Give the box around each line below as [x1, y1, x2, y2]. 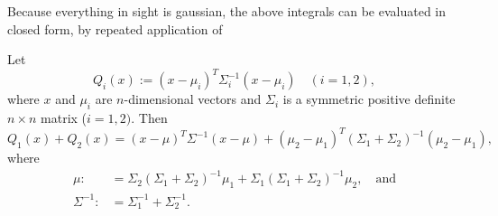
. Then [131, 108, 168, 127]
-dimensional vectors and [124, 89, 262, 108]
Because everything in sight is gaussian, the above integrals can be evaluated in [7, 2, 447, 20]
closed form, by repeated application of [7, 19, 223, 38]
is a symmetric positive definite [282, 89, 456, 108]
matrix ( [41, 108, 88, 127]
